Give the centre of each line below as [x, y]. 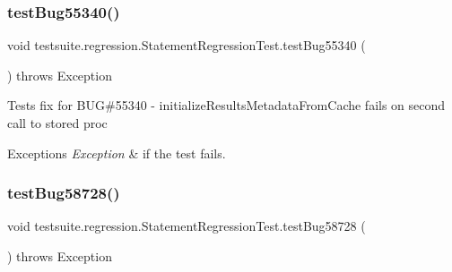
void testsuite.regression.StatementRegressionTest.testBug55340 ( [187, 45]
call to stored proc [57, 123]
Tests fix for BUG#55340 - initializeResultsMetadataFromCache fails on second [226, 105]
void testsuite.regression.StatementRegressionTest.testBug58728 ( [187, 226]
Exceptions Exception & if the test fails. [117, 153]
